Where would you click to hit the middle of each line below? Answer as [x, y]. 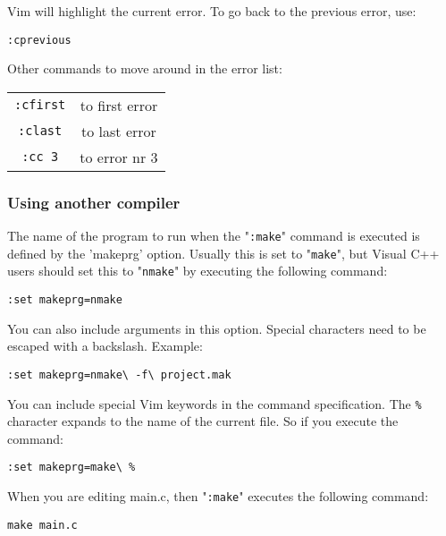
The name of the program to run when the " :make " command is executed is [214, 236]
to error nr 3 [119, 157]
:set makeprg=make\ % [72, 468]
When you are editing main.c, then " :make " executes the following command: [218, 496]
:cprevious [39, 40]
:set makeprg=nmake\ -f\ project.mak [119, 374]
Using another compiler [94, 202]
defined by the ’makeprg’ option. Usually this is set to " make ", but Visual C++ [223, 253]
